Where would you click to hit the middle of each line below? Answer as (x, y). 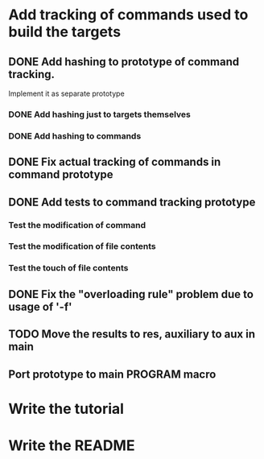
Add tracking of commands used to (128, 15)
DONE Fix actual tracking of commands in (115, 162)
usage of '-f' (40, 306)
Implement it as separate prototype (66, 93)
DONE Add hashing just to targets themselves (99, 114)
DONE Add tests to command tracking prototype (132, 202)
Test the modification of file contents (82, 246)
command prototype (61, 175)
